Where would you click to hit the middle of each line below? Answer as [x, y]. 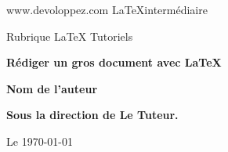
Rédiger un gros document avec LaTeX [114, 62]
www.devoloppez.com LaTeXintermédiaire [107, 9]
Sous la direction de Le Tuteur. [92, 115]
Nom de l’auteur [52, 88]
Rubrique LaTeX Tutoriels [70, 36]
